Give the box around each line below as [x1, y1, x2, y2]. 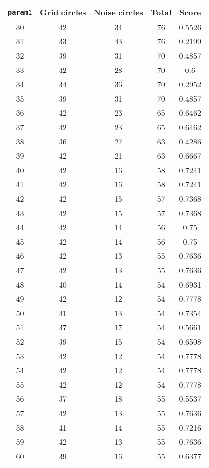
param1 [8, 8, 32, 16]
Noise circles [93, 6, 143, 18]
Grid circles [40, 6, 86, 18]
